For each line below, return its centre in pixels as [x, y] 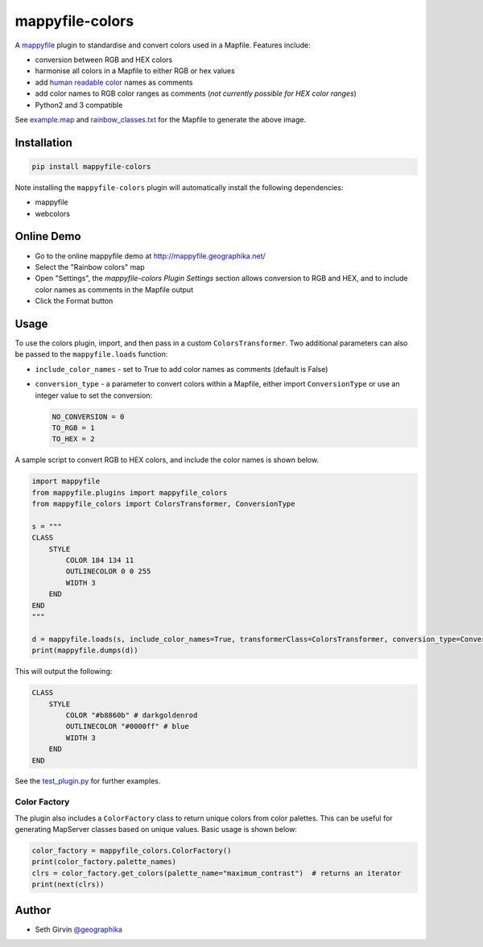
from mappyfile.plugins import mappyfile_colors [130, 492]
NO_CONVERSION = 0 [88, 416]
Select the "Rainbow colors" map [90, 267]
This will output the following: [64, 672]
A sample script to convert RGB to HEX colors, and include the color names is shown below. [167, 460]
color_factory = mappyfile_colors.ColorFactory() [132, 851]
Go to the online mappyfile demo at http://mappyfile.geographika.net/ [150, 256]
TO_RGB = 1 [73, 428]
